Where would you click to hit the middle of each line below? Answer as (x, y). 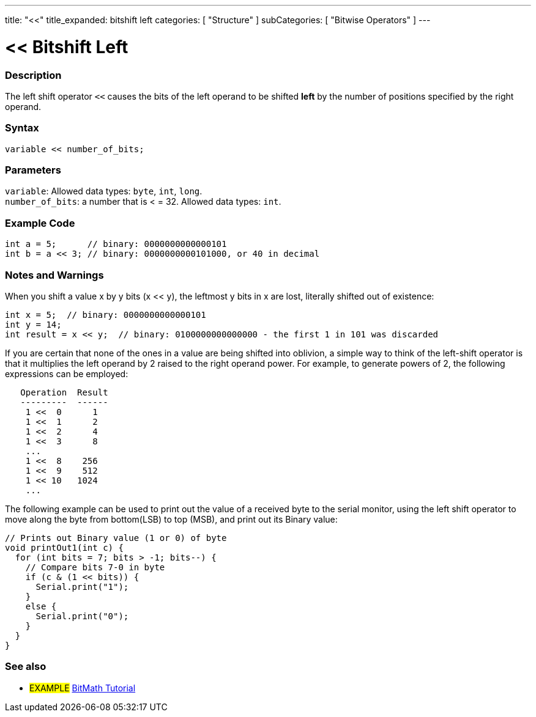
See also (26, 667)
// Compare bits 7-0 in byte (95, 567)
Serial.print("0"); (82, 616)
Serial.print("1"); (82, 586)
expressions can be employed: (67, 373)
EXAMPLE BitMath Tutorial (83, 688)
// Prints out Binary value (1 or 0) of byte (116, 538)
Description (33, 75)
